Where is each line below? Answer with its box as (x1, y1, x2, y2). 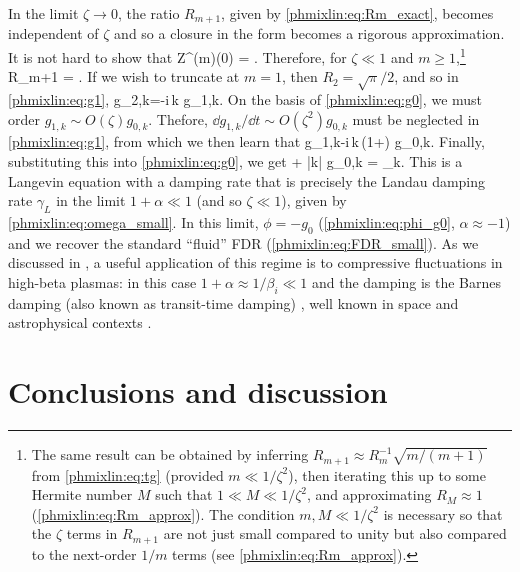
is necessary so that (383, 503, 503, 524)
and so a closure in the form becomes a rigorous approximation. (114, 23, 505, 44)
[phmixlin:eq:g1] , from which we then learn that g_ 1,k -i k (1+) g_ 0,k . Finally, (8, 131, 485, 152)
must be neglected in (352, 108, 480, 129)
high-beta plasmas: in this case (8, 272, 197, 293)
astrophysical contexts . (8, 312, 152, 333)
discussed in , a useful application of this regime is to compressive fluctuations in (8, 252, 503, 273)
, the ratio (117, 3, 180, 23)
